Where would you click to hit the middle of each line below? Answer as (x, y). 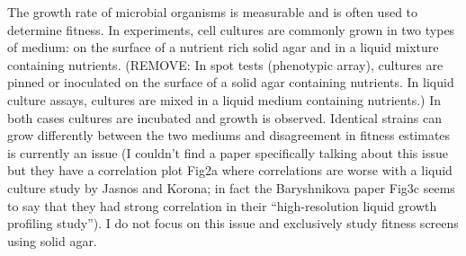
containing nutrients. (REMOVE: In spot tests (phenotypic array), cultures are (225, 64)
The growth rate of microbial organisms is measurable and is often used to (213, 12)
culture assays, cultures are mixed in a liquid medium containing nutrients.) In (224, 99)
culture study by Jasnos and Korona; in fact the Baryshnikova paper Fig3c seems (231, 187)
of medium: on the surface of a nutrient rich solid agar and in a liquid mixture (223, 47)
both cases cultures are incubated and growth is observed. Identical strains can (224, 117)
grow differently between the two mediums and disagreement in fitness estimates (229, 135)
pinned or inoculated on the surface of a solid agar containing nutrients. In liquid (231, 82)
